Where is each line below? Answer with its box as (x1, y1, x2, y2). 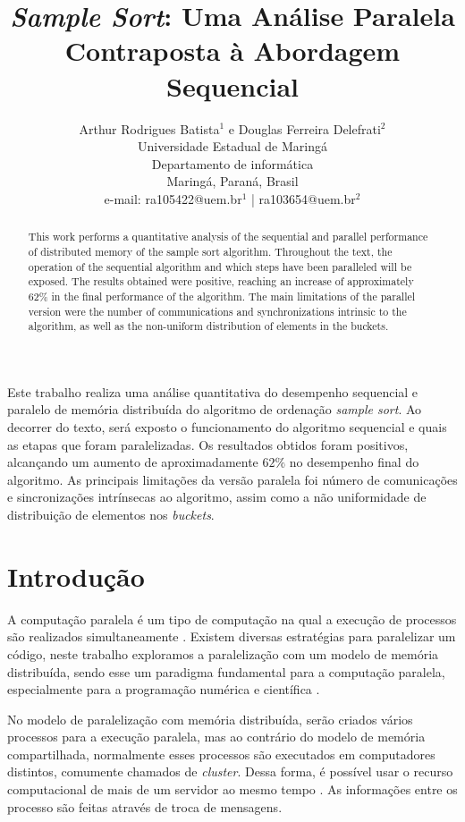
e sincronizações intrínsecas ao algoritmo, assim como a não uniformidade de (7, 487, 427, 506)
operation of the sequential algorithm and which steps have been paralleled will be (28, 258, 412, 274)
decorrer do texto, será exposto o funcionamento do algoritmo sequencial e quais (7, 418, 447, 436)
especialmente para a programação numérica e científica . (7, 680, 320, 699)
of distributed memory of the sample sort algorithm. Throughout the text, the (28, 243, 393, 258)
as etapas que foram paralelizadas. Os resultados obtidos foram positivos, (7, 435, 409, 453)
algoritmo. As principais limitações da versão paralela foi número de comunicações (7, 470, 458, 488)
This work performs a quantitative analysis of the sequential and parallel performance (28, 229, 428, 244)
